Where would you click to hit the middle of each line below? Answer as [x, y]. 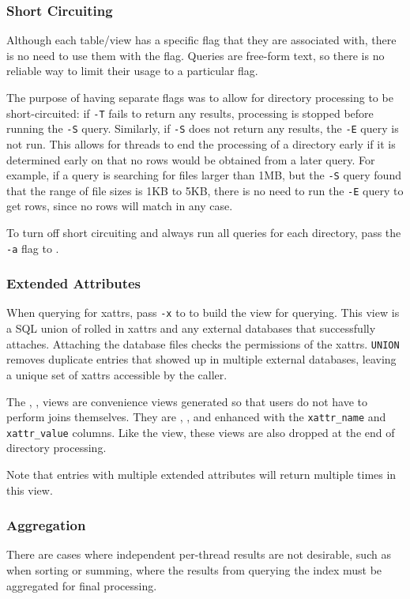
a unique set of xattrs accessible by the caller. [117, 374]
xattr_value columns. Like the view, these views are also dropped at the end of [201, 432]
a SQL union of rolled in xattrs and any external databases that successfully [191, 328]
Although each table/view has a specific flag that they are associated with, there [201, 40]
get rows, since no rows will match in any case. [120, 206]
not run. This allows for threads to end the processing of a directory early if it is [201, 143]
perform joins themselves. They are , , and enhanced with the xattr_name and [196, 417]
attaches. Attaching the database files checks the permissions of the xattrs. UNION [203, 343]
